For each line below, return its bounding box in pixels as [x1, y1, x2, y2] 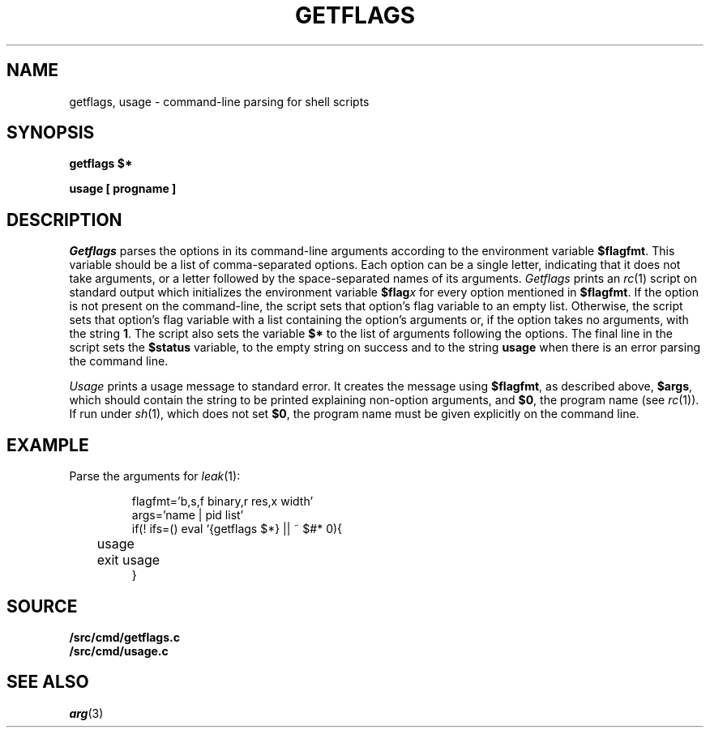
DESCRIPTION [6, 209, 122, 230]
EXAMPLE [6, 434, 89, 455]
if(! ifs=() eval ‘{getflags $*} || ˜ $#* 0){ [131, 522, 343, 536]
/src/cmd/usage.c [69, 643, 169, 658]
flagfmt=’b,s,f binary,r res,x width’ [131, 494, 314, 509]
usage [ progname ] [69, 181, 177, 196]
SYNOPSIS [6, 122, 95, 143]
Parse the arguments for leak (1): [69, 469, 241, 484]
